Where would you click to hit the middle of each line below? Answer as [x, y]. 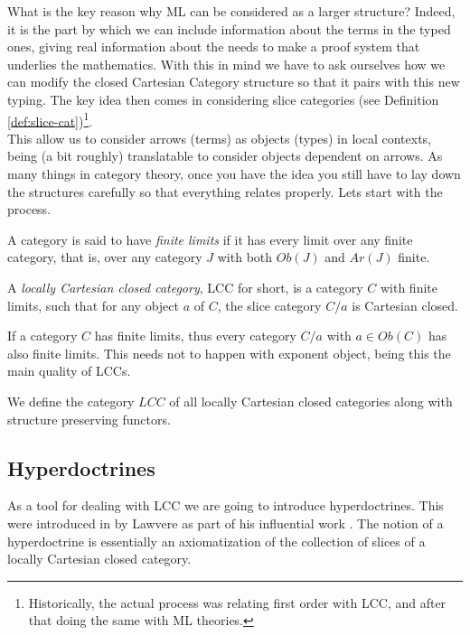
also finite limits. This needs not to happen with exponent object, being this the [229, 353]
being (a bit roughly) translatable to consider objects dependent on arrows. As [225, 156]
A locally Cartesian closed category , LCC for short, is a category [185, 287]
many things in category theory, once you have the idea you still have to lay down [234, 173]
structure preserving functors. [89, 419]
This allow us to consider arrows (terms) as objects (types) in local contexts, [220, 138]
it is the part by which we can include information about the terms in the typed [229, 28]
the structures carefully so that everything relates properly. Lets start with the [225, 191]
